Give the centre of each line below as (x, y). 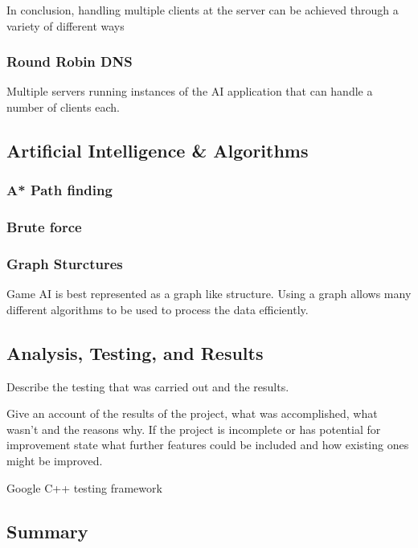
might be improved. (55, 461)
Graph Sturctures (65, 263)
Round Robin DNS (70, 61)
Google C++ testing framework (84, 487)
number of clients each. (63, 107)
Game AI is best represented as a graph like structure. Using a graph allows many (209, 294)
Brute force (44, 227)
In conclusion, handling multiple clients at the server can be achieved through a (203, 10)
